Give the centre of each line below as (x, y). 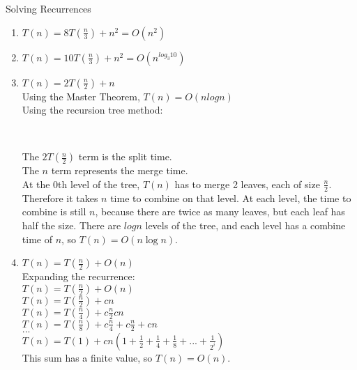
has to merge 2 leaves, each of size (247, 184)
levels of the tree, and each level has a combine (245, 225)
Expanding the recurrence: (78, 276)
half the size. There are (71, 225)
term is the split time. (125, 156)
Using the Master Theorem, (81, 96)
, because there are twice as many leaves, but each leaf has (220, 211)
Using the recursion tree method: (92, 110)
